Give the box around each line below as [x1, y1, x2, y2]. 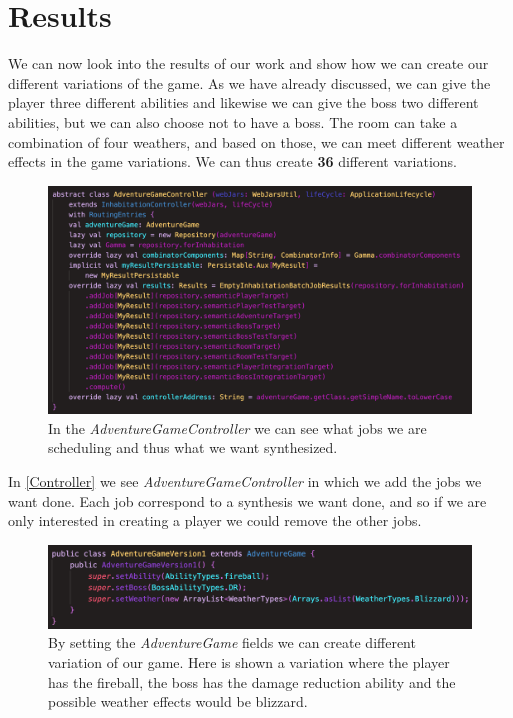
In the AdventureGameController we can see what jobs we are [48, 417, 427, 438]
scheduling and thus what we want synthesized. [48, 437, 338, 458]
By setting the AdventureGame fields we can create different [48, 632, 416, 653]
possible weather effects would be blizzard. [48, 691, 308, 712]
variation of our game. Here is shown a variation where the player [48, 652, 450, 673]
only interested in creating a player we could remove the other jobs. [8, 510, 422, 531]
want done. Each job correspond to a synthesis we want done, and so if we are [8, 490, 487, 511]
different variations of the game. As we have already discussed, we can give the [8, 72, 491, 93]
